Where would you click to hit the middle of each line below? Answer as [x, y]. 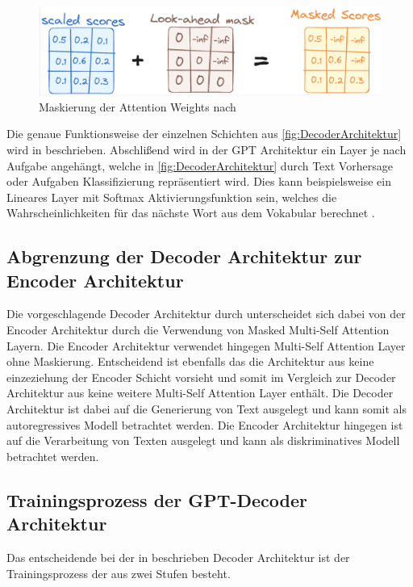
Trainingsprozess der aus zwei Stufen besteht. [119, 573]
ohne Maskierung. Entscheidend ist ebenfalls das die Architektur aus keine [190, 361]
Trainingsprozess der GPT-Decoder [157, 499]
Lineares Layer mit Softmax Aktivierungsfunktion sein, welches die [172, 197]
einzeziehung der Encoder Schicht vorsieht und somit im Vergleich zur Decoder [201, 377]
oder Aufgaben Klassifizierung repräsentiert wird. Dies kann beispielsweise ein [199, 181]
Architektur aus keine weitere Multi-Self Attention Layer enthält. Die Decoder [200, 393]
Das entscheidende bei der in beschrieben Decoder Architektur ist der [178, 558]
